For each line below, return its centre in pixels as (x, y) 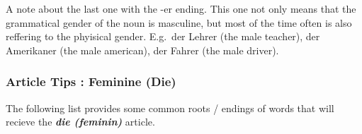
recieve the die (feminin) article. (80, 122)
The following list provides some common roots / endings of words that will (170, 108)
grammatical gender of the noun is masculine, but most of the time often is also (179, 22)
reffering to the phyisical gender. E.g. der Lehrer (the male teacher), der (163, 36)
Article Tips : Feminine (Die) (91, 81)
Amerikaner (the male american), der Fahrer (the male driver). (142, 50)
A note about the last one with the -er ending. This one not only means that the (181, 8)
